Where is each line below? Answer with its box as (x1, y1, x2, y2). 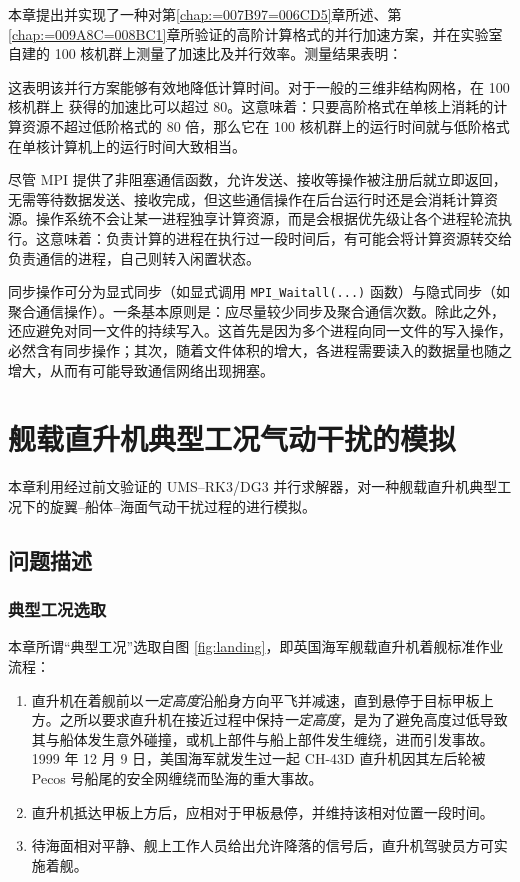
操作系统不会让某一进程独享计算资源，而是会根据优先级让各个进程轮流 (35, 208, 498, 229)
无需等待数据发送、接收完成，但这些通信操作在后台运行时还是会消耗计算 (8, 188, 484, 209)
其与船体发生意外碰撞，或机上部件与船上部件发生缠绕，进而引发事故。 (31, 728, 494, 749)
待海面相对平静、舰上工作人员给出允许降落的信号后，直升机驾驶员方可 (31, 835, 494, 856)
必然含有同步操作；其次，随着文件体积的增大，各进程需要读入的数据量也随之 (8, 339, 512, 360)
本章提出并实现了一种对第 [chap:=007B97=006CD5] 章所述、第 (8, 4, 402, 24)
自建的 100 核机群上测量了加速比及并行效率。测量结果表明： (8, 43, 403, 64)
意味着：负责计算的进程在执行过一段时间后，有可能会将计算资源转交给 (49, 227, 512, 248)
